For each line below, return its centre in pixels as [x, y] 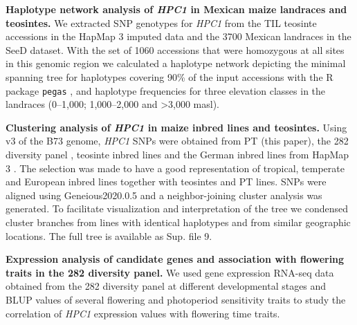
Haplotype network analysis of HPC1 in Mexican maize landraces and [176, 9]
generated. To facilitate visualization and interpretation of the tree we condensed [177, 208]
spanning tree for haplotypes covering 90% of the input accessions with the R [170, 76]
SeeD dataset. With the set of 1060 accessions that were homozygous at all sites [175, 49]
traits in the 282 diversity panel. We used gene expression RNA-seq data [170, 272]
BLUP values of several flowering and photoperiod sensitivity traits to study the [176, 299]
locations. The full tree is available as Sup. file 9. [109, 235]
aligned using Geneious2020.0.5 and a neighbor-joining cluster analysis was [164, 195]
